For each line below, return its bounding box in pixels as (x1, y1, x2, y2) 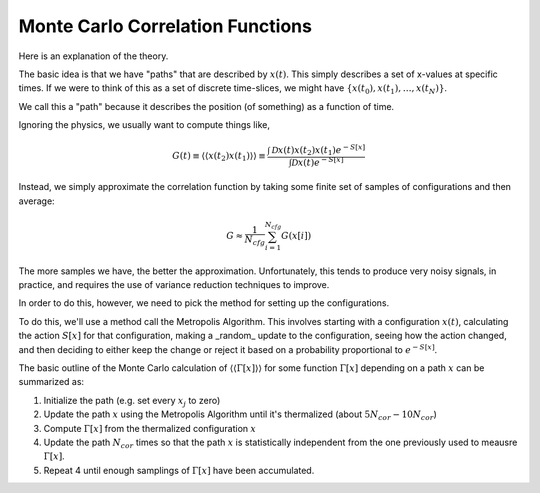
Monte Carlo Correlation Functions (18, 15, 312, 37)
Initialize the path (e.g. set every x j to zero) (43, 394, 221, 409)
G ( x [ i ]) (280, 230, 312, 241)
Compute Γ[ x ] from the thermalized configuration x (43, 422, 257, 434)
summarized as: (18, 376, 85, 388)
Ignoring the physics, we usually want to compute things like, (18, 119, 270, 131)
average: (18, 195, 55, 207)
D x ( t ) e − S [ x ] (291, 155, 344, 168)
